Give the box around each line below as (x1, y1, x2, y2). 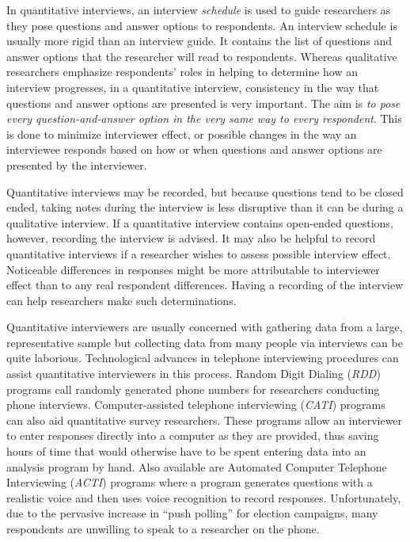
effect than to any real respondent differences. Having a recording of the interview (6, 277, 404, 293)
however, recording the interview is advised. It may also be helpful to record (6, 230, 376, 246)
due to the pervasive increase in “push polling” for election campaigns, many (6, 505, 378, 521)
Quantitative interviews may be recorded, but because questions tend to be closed (6, 183, 404, 200)
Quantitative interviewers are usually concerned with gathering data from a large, (6, 319, 403, 335)
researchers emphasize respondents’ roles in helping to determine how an (6, 63, 358, 80)
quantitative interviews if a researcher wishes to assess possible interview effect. (6, 245, 391, 261)
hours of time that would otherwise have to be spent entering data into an (6, 443, 366, 460)
